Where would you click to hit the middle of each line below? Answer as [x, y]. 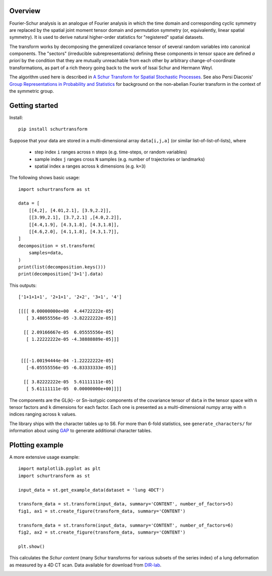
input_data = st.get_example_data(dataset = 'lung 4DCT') [91, 490]
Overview [25, 11]
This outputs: [23, 285]
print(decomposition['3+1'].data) [61, 274]
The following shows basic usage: [45, 178]
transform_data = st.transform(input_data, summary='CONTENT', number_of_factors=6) [126, 525]
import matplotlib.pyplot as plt [59, 469]
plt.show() [32, 546]
